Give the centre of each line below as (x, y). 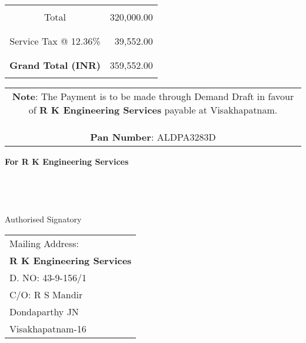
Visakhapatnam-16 (48, 328)
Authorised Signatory (43, 219)
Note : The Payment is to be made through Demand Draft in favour (153, 96)
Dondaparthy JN (44, 311)
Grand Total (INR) (55, 65)
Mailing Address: (44, 243)
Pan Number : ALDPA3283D (153, 137)
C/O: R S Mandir (46, 294)
